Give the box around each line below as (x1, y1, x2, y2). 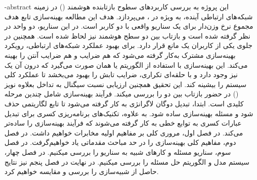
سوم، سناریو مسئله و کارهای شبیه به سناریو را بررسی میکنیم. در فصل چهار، (4, 146, 231, 157)
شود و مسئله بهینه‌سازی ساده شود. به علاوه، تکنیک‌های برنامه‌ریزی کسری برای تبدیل (4, 108, 254, 118)
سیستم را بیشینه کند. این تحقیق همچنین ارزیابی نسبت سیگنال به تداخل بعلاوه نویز (4, 79, 247, 89)
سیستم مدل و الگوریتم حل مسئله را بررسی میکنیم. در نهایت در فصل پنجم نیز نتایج (4, 156, 250, 167)
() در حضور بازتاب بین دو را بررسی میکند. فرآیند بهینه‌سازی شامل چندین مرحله (4, 89, 239, 99)
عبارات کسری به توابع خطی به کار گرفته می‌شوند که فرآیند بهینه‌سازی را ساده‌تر (4, 118, 242, 128)
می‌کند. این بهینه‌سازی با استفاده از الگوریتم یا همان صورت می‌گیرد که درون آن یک (4, 59, 248, 70)
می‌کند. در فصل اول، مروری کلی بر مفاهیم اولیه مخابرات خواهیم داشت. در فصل (4, 127, 243, 137)
